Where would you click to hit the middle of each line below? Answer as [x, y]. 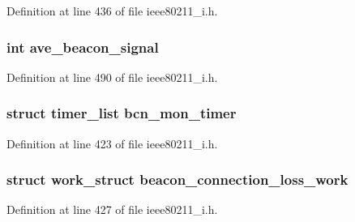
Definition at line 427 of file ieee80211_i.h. [112, 209]
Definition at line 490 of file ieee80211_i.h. [112, 77]
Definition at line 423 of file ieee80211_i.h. [112, 143]
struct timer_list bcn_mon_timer [122, 113]
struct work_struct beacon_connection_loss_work [177, 179]
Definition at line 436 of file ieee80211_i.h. [112, 11]
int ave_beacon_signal [83, 47]
